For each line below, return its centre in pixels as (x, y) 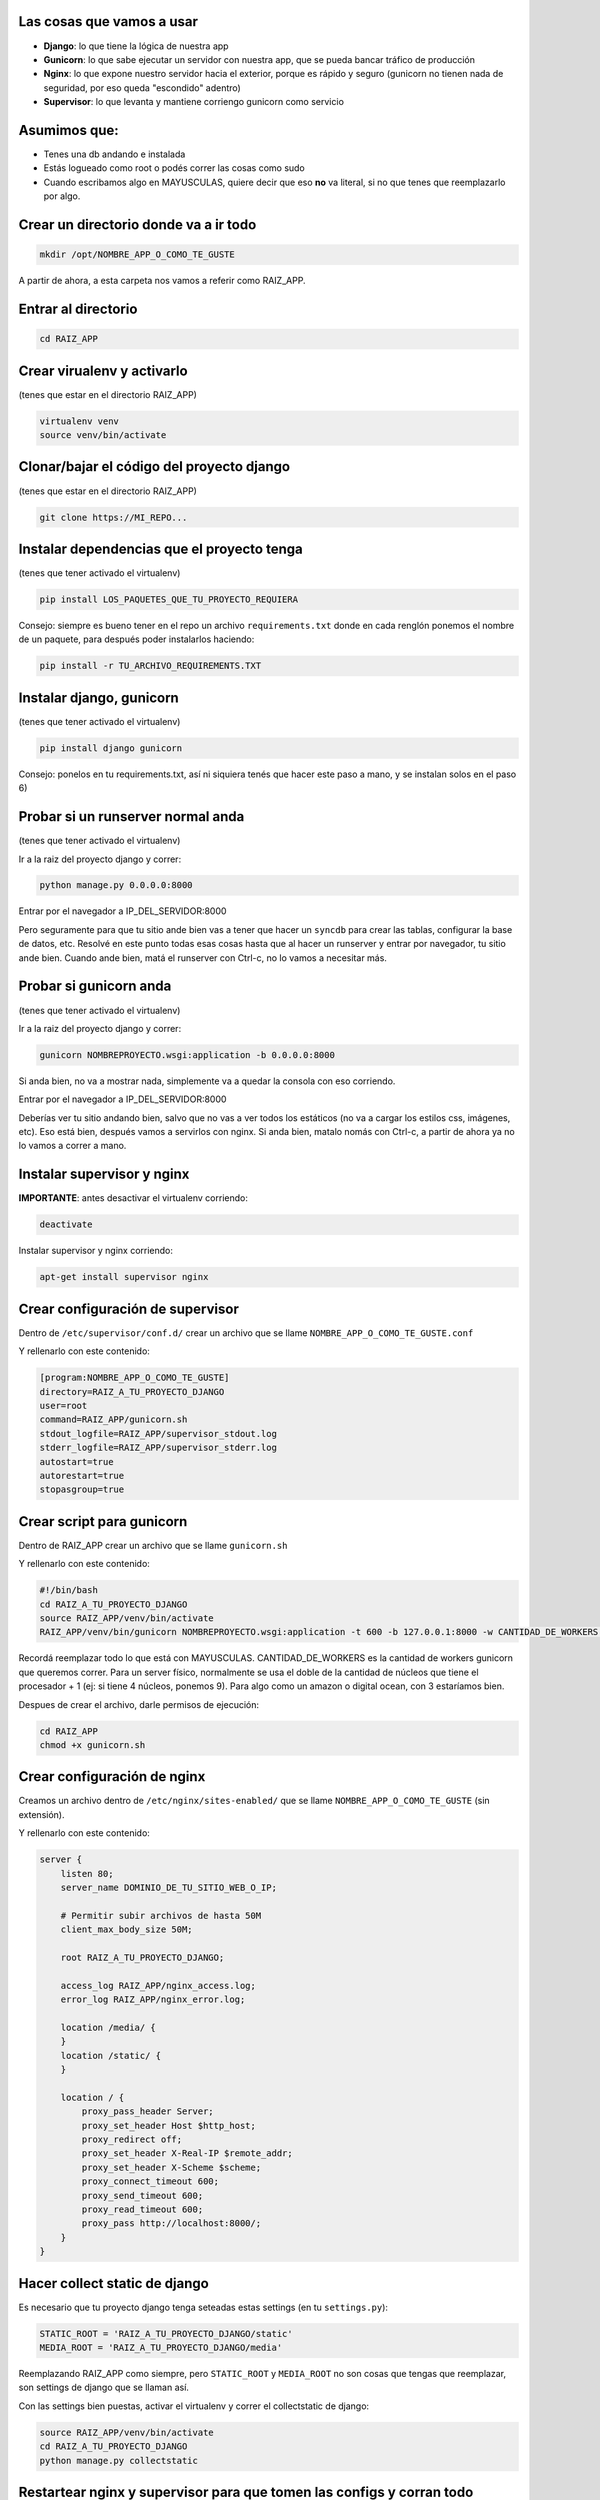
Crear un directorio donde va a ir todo (137, 224)
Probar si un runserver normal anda (131, 816)
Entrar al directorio (78, 308)
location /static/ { (111, 2055)
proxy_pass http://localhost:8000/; (171, 2223)
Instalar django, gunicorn (98, 697)
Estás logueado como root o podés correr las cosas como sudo (174, 168)
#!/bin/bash (69, 1590)
